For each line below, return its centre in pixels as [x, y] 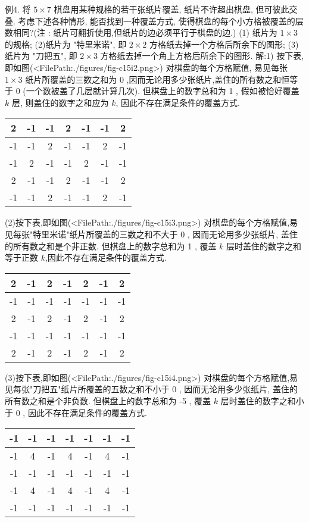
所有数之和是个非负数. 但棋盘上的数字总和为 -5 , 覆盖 [108, 400]
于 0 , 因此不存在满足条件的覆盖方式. [76, 412]
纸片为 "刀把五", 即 [41, 56]
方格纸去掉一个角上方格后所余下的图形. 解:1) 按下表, [202, 56]
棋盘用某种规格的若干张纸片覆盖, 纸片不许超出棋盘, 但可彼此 [171, 9]
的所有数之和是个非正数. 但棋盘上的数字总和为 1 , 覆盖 [111, 246]
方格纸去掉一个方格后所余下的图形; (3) [224, 44]
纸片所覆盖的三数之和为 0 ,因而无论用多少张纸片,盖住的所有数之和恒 [157, 79]
